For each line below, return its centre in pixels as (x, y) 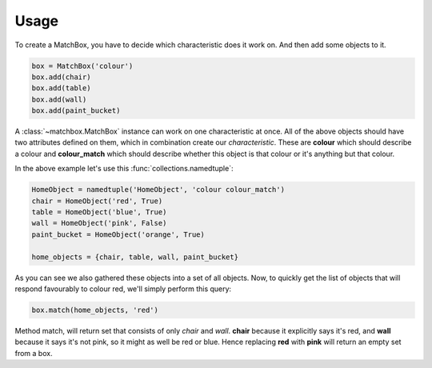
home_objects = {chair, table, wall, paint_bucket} (135, 257)
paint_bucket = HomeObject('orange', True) (118, 234)
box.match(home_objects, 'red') (95, 310)
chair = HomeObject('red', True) (97, 201)
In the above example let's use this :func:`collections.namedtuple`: (124, 169)
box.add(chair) (61, 77)
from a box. (34, 353)
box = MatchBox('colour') (82, 66)
